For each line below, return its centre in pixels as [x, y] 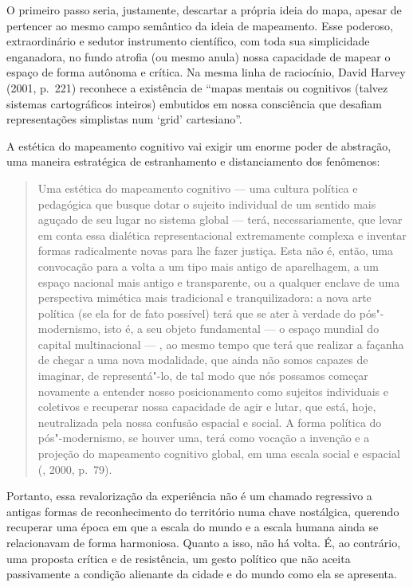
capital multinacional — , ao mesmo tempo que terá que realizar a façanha [221, 344]
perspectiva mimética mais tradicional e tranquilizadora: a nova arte [205, 297]
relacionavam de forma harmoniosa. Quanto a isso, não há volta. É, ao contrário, [204, 542]
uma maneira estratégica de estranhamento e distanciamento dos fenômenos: [193, 161]
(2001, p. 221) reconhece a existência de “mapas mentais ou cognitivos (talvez [197, 87]
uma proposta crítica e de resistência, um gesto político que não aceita [179, 558]
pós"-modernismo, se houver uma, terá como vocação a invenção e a [204, 438]
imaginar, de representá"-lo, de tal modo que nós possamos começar [203, 376]
